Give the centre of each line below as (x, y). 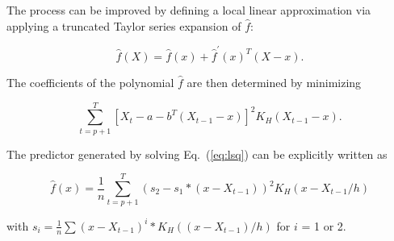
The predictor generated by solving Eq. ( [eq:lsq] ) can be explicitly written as (197, 154)
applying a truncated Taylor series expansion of (124, 25)
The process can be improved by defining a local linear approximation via (189, 10)
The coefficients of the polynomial (90, 82)
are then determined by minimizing (274, 82)
